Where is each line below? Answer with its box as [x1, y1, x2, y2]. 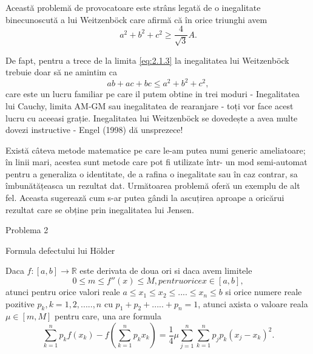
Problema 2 [5, 223, 49, 236]
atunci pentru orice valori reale [5, 285, 120, 298]
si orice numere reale [225, 285, 302, 298]
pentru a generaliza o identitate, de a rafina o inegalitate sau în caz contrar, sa [5, 167, 298, 180]
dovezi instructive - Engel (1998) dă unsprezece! [5, 123, 183, 136]
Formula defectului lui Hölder [5, 243, 115, 256]
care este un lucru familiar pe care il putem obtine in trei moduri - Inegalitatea [5, 87, 300, 100]
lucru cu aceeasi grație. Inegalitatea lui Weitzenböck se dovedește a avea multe [5, 111, 298, 124]
